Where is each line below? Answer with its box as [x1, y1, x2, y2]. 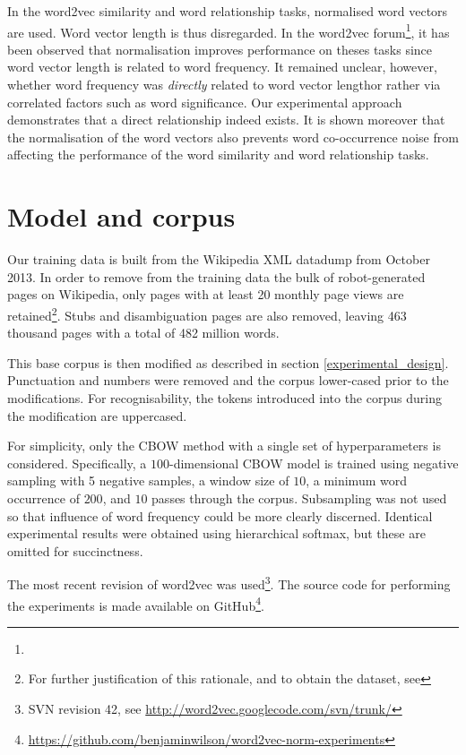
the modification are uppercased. [7, 406, 187, 425]
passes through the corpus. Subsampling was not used [151, 488, 447, 507]
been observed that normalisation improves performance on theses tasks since [7, 39, 433, 58]
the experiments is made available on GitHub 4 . [7, 593, 264, 614]
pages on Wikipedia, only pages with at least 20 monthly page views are [7, 285, 404, 304]
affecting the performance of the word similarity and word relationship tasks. [7, 145, 429, 164]
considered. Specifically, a [7, 453, 147, 472]
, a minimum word [306, 471, 407, 490]
